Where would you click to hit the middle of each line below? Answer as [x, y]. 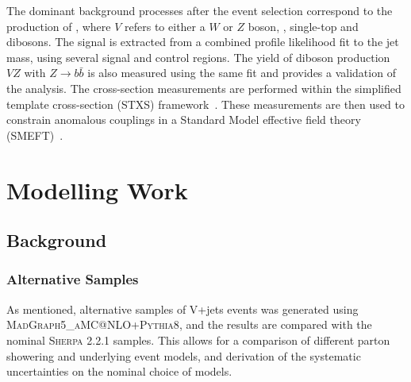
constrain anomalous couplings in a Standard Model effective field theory [184, 120]
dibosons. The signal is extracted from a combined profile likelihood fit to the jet [203, 42]
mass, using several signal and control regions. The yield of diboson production [198, 57]
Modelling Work [97, 189]
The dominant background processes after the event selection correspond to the [200, 10]
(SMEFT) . [35, 135]
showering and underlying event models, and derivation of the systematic [184, 355]
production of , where [59, 26]
